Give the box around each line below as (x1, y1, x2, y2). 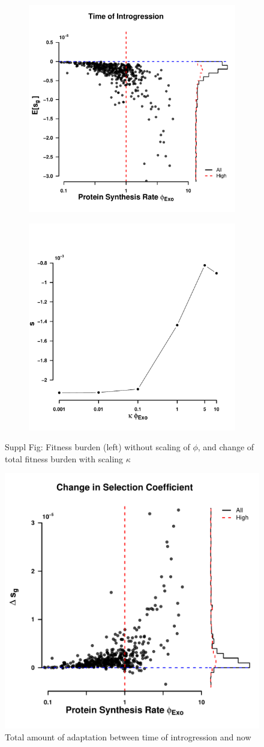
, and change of (197, 441, 254, 453)
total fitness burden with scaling (5, 452, 124, 465)
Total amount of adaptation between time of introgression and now (5, 730, 251, 743)
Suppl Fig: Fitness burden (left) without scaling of (5, 441, 190, 453)
